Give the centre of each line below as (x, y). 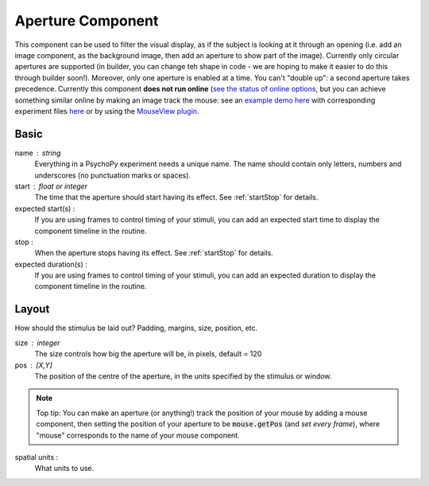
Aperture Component (87, 21)
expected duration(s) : (51, 264)
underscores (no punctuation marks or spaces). (112, 175)
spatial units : (37, 457)
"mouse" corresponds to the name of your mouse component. (138, 435)
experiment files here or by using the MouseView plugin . (107, 111)
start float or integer (51, 186)
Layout (32, 309)
